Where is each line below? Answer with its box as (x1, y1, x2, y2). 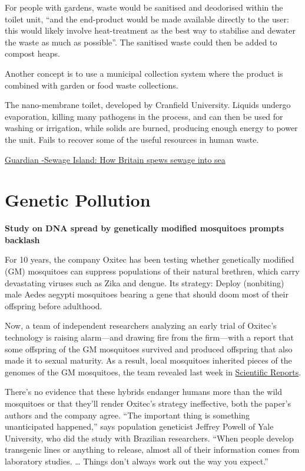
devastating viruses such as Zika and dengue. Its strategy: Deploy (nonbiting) (5, 276, 284, 289)
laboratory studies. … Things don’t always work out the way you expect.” (5, 454, 268, 467)
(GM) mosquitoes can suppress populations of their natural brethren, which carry (5, 265, 300, 277)
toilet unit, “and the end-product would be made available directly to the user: (5, 12, 289, 25)
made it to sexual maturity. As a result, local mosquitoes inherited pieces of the (5, 354, 292, 367)
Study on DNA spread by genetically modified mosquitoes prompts (5, 222, 284, 234)
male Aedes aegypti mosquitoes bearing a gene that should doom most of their (5, 288, 289, 300)
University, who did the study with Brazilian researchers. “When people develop (5, 431, 294, 444)
